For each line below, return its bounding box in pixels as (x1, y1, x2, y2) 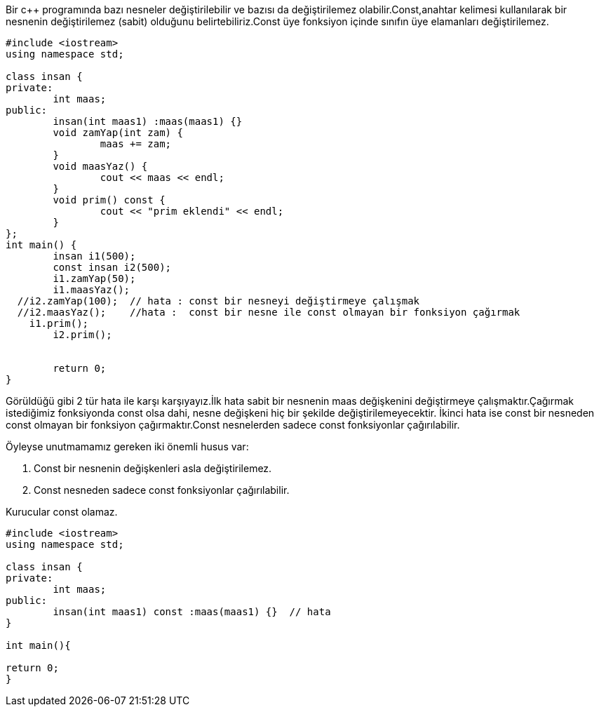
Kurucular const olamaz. (6, 506, 118, 518)
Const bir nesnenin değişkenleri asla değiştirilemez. (34, 462, 272, 474)
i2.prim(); (53, 329, 112, 340)
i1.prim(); (29, 318, 89, 329)
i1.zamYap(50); (53, 273, 136, 284)
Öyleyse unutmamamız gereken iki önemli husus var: (6, 441, 249, 452)
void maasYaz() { (53, 161, 148, 172)
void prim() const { (53, 194, 166, 206)
